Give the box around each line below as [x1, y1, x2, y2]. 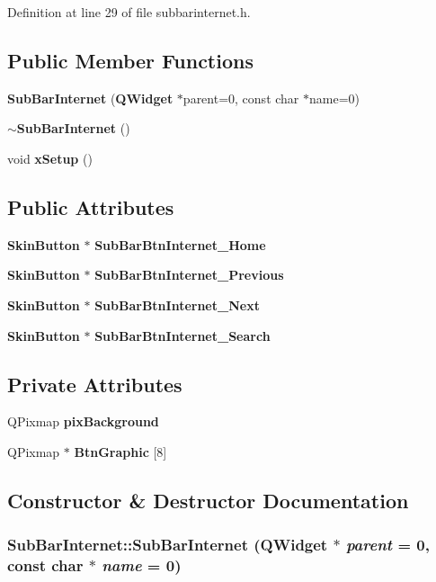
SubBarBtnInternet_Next [94, 295, 260, 314]
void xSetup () [7, 148, 93, 167]
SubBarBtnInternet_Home [94, 235, 266, 254]
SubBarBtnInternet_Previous [94, 265, 284, 284]
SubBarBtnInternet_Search [94, 326, 271, 345]
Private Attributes [7, 370, 182, 398]
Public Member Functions [7, 46, 254, 74]
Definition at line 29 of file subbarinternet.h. [7, 3, 251, 21]
